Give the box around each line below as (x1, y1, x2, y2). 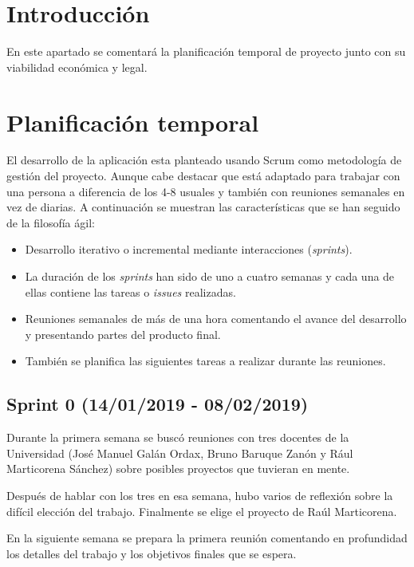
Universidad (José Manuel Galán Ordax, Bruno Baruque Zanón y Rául (6, 444, 353, 461)
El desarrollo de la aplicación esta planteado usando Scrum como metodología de (6, 152, 402, 168)
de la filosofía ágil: (6, 214, 95, 230)
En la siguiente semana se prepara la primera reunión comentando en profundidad (6, 530, 408, 546)
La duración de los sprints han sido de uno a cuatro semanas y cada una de (25, 268, 395, 284)
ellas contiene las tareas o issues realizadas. (25, 283, 236, 300)
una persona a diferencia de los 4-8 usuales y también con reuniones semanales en (6, 183, 405, 199)
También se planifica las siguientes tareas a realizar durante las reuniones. (25, 352, 386, 369)
